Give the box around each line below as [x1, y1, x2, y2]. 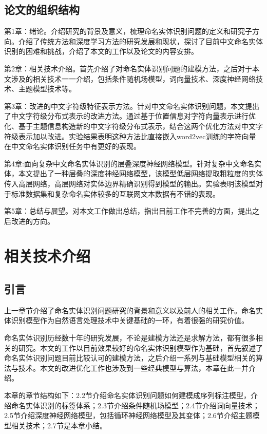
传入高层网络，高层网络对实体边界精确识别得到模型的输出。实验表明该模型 [4, 178, 256, 188]
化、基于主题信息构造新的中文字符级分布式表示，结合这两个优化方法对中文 [4, 120, 256, 131]
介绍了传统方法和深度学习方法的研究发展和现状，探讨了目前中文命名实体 [18, 35, 263, 46]
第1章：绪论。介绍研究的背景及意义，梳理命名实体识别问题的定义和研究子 [4, 26, 252, 36]
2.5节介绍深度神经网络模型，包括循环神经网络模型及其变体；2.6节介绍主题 [4, 410, 253, 421]
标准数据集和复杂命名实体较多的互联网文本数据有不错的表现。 [11, 188, 220, 199]
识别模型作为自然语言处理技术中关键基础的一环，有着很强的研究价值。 [11, 315, 249, 326]
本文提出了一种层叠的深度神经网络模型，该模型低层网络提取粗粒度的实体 [18, 168, 263, 179]
